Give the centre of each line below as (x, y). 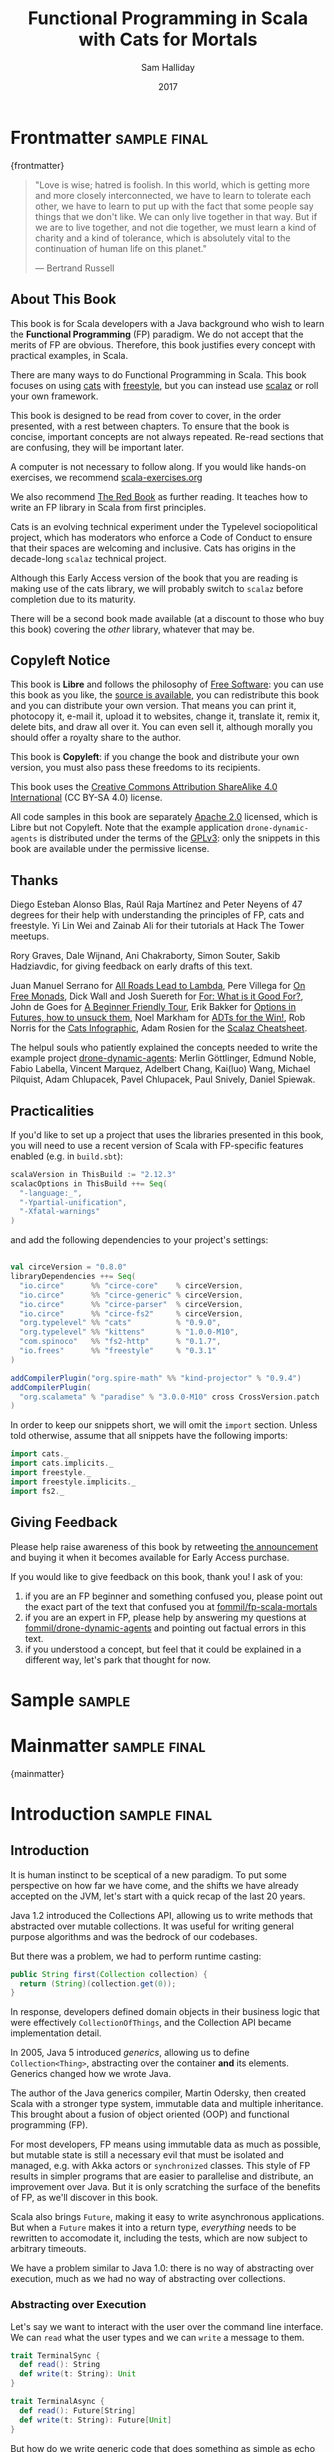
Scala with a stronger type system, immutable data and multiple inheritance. (167, 2104)
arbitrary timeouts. (48, 2249)
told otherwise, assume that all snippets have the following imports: (149, 1436)
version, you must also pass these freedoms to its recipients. (135, 768)
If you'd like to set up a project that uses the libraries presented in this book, (167, 1134)
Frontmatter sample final (109, 137)
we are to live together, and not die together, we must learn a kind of (175, 227)
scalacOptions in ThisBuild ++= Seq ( (89, 1183)
